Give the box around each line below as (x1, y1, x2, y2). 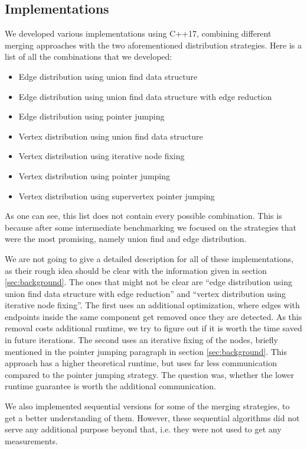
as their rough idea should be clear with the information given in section (5, 264, 267, 276)
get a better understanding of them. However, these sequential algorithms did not (5, 411, 300, 424)
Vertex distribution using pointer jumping (18, 169, 171, 182)
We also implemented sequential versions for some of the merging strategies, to (5, 400, 290, 412)
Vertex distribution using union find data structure (18, 130, 203, 142)
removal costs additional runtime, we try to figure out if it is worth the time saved (5, 322, 302, 334)
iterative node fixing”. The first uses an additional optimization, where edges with (5, 299, 300, 311)
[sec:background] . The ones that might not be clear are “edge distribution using (5, 276, 292, 288)
